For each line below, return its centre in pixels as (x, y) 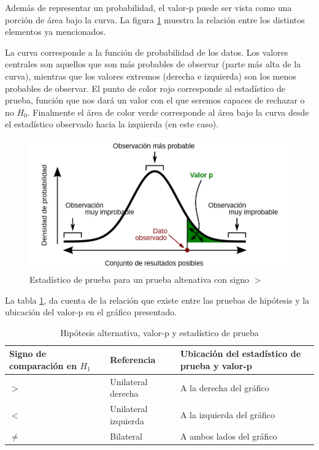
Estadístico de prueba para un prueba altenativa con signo (139, 279)
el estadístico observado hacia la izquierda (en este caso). (112, 124)
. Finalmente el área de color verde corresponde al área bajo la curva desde (168, 112)
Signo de (28, 354)
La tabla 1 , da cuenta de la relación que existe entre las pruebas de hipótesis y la (157, 300)
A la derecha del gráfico (225, 387)
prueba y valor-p (216, 365)
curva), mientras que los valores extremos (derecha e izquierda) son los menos (151, 76)
